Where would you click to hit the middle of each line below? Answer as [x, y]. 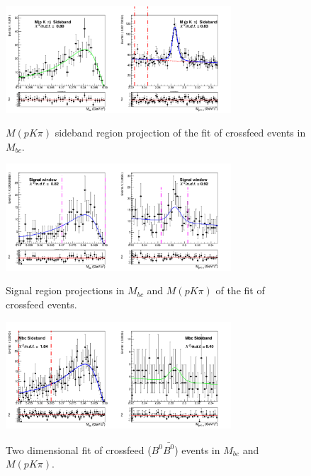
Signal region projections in [65, 290]
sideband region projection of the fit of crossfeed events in [180, 133]
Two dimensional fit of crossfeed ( [79, 449]
